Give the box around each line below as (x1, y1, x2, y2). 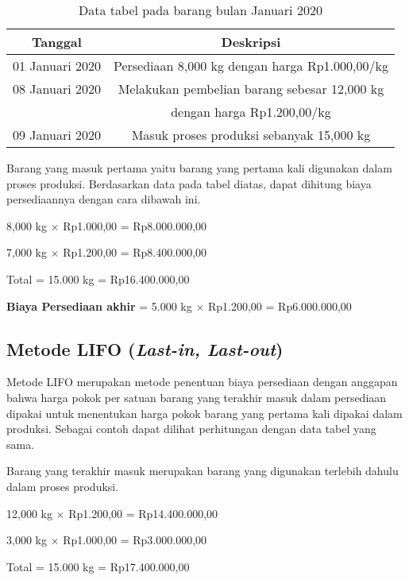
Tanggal (32, 33, 82, 51)
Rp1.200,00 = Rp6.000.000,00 (207, 297, 352, 314)
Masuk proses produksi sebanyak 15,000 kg (131, 126, 371, 144)
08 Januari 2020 (13, 79, 101, 98)
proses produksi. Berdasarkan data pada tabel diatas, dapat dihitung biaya (6, 175, 372, 191)
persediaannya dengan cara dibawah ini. (6, 191, 201, 207)
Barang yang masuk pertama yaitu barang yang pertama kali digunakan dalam (6, 160, 392, 176)
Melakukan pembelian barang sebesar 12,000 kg (118, 79, 384, 98)
